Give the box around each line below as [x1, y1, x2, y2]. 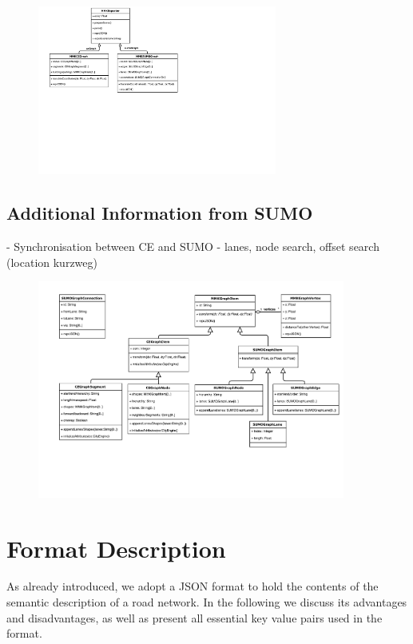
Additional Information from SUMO [6, 201, 313, 225]
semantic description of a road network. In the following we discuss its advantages [6, 594, 407, 610]
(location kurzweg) [6, 253, 97, 270]
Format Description [6, 531, 226, 564]
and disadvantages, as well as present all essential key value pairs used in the [6, 609, 383, 626]
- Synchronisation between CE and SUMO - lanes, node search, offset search [6, 238, 379, 255]
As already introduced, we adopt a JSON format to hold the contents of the [6, 578, 379, 594]
